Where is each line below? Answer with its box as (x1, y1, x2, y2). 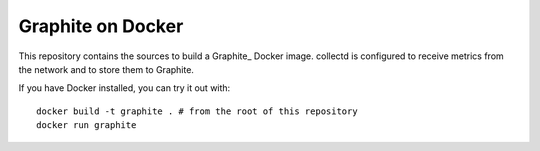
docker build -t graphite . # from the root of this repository (36, 105, 359, 117)
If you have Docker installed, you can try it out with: (18, 82, 231, 94)
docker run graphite (36, 120, 137, 131)
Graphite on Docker (18, 15, 184, 37)
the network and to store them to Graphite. (18, 63, 195, 75)
